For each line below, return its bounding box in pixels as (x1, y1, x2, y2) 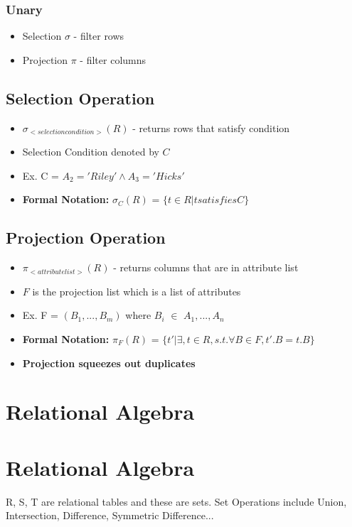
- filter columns (80, 52, 146, 67)
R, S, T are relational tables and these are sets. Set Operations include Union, (6, 494, 347, 509)
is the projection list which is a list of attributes (32, 283, 241, 298)
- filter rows (73, 28, 124, 43)
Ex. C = (22, 168, 59, 183)
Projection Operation (6, 227, 166, 249)
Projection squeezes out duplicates (22, 355, 196, 370)
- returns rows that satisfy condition (132, 120, 290, 135)
